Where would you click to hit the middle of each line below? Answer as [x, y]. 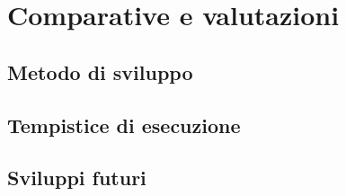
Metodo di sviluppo [100, 71]
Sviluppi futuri [77, 178]
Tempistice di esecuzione [124, 125]
